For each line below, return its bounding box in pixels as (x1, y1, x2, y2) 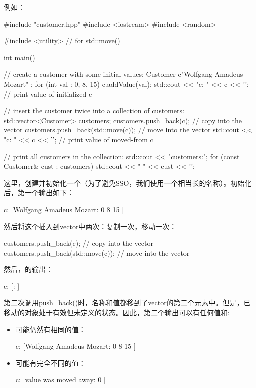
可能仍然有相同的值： (15, 324, 86, 334)
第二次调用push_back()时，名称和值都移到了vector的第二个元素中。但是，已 (4, 297, 251, 308)
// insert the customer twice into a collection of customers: (4, 105, 184, 116)
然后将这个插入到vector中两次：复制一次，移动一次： (4, 221, 177, 231)
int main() (4, 52, 35, 62)
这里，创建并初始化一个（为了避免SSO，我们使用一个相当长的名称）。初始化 (4, 177, 252, 188)
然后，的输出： (4, 264, 53, 274)
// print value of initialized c (4, 88, 92, 99)
